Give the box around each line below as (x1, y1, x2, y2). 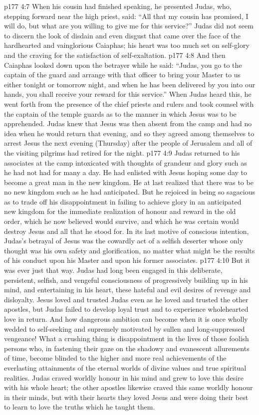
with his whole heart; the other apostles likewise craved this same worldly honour (4, 382, 253, 393)
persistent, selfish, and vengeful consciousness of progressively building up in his (4, 274, 249, 285)
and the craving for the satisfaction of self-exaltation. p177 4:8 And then (4, 49, 226, 60)
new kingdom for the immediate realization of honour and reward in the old (4, 206, 236, 216)
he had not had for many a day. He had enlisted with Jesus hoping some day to (4, 167, 248, 178)
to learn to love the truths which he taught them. (4, 402, 155, 412)
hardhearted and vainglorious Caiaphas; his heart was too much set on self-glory (4, 40, 250, 50)
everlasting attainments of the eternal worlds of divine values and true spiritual (4, 362, 247, 373)
